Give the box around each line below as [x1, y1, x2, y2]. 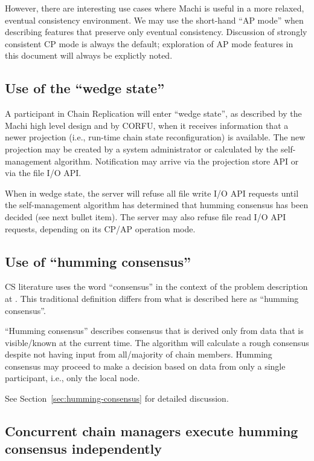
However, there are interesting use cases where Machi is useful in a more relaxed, [5, 2, 304, 14]
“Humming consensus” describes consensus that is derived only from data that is [5, 324, 304, 337]
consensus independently [5, 439, 162, 458]
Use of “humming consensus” [5, 252, 191, 270]
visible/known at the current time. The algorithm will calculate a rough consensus [5, 336, 309, 348]
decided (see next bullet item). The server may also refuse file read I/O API [5, 210, 286, 223]
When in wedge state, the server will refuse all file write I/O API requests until [5, 186, 299, 199]
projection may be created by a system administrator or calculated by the [5, 142, 278, 155]
